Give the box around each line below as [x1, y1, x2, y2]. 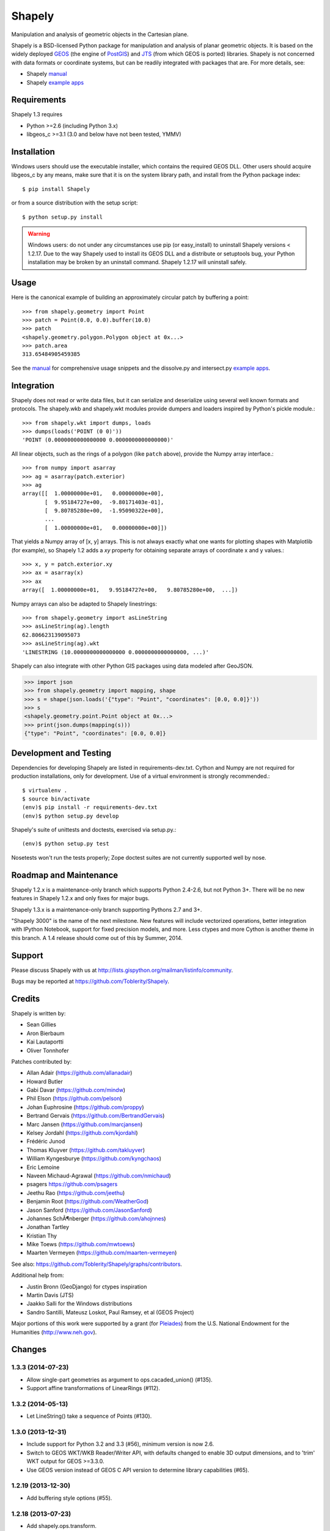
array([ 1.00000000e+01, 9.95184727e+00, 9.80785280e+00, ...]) [22, 587, 238, 593]
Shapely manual [26, 70, 67, 78]
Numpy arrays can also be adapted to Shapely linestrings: [11, 600, 157, 608]
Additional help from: [11, 1271, 64, 1279]
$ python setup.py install [22, 213, 103, 220]
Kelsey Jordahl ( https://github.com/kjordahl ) [26, 1129, 138, 1137]
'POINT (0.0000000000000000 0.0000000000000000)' [22, 437, 174, 443]
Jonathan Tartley [26, 1224, 70, 1231]
